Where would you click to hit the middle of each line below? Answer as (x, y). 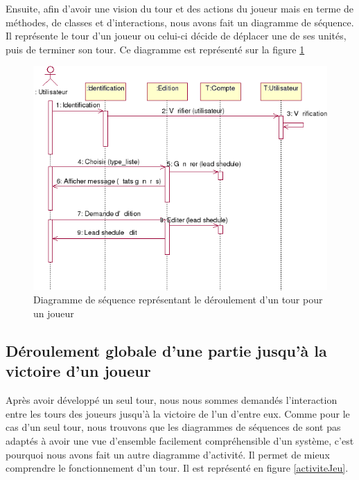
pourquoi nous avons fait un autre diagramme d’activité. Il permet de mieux (168, 454)
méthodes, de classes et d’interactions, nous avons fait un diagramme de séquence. (180, 22)
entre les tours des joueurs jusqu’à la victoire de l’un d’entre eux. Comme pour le (178, 413)
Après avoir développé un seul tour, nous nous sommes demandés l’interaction (172, 400)
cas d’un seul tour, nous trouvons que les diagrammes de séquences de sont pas (173, 427)
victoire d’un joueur (78, 371)
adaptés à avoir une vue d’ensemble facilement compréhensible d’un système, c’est (180, 440)
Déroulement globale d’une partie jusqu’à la (166, 350)
